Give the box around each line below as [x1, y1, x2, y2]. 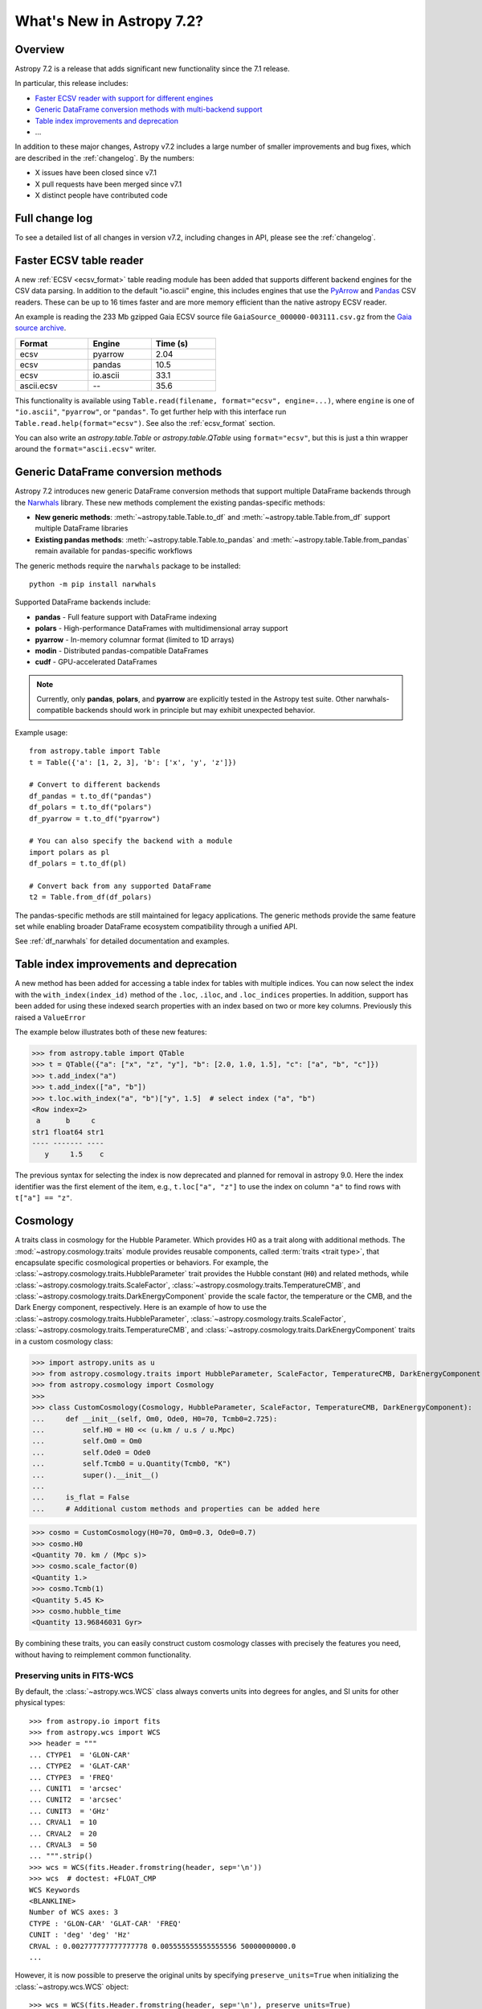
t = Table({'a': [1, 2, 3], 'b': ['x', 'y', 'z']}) [29, 758, 237, 767]
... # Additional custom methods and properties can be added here [31, 1504, 321, 1513]
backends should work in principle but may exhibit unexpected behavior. [75, 706, 316, 715]
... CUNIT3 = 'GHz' [29, 1806, 110, 1815]
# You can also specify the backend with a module [29, 837, 233, 845]
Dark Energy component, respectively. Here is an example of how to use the [14, 1303, 268, 1312]
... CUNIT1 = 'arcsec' [29, 1784, 123, 1794]
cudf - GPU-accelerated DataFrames [35, 657, 158, 667]
